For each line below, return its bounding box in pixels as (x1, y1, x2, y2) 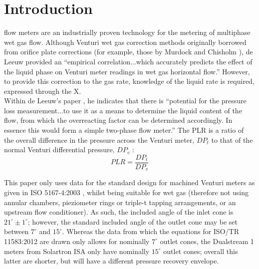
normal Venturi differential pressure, (4, 144, 115, 155)
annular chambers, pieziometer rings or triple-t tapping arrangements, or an (4, 197, 236, 207)
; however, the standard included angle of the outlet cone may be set (27, 216, 238, 227)
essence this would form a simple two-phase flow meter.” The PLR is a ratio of (4, 125, 244, 135)
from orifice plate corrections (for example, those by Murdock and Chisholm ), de (4, 46, 253, 57)
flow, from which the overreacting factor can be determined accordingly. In (4, 115, 233, 125)
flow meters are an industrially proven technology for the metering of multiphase (4, 27, 251, 37)
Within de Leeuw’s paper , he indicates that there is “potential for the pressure (4, 95, 247, 106)
